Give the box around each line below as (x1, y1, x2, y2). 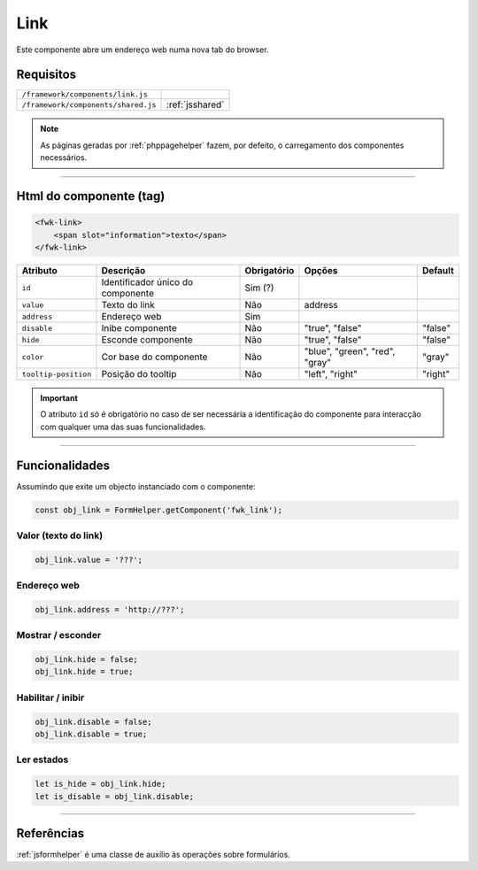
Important (40, 393, 79, 403)
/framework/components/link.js (21, 89, 148, 99)
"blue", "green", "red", (304, 345, 396, 358)
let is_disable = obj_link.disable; (35, 791, 195, 801)
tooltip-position (21, 369, 92, 379)
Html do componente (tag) (16, 189, 166, 204)
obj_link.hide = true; (35, 666, 134, 677)
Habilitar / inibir (16, 691, 85, 704)
